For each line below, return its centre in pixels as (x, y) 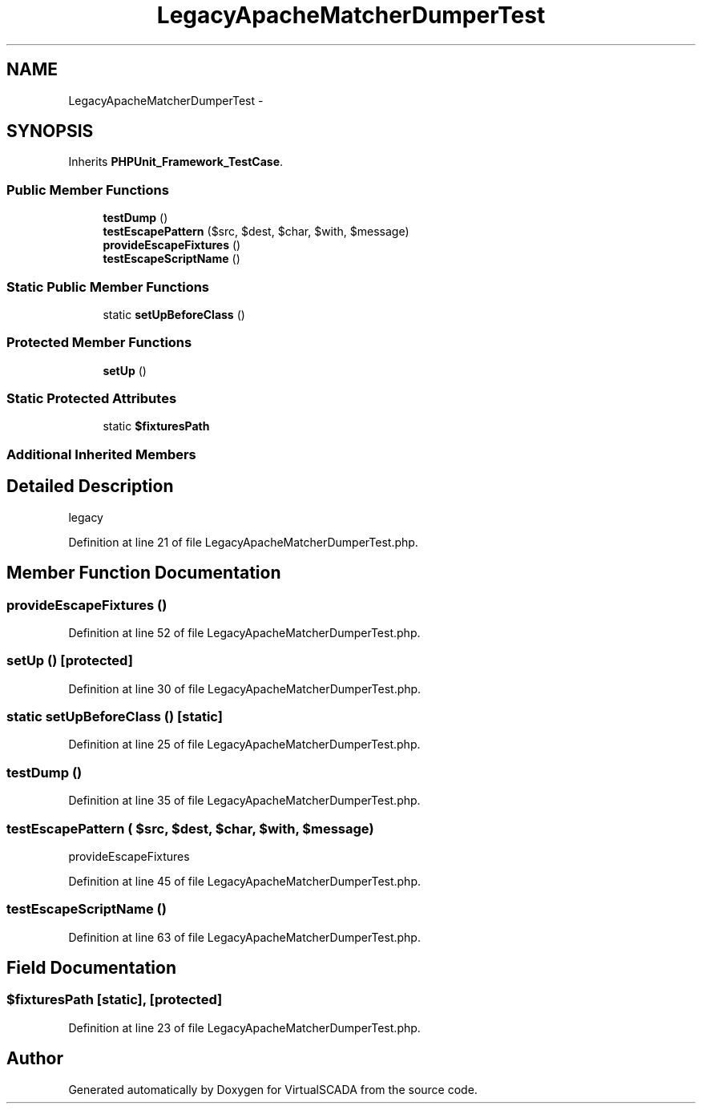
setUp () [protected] (70, 661)
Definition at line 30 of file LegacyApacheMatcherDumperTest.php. (245, 688)
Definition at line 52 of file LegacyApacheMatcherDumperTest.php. (244, 632)
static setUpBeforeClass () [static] (115, 716)
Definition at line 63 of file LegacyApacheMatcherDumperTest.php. (244, 937)
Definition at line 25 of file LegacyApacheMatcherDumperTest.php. (244, 745)
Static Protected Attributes (92, 399)
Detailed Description (90, 486)
